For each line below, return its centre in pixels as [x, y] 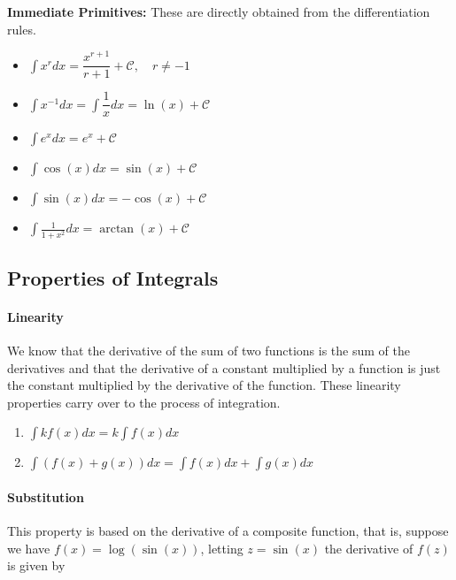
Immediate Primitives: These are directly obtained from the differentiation [219, 11]
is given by [36, 565]
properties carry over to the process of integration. [144, 402]
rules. [22, 29]
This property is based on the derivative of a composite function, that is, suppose [228, 531]
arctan [117, 229]
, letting [222, 548]
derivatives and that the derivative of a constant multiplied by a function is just [224, 367]
